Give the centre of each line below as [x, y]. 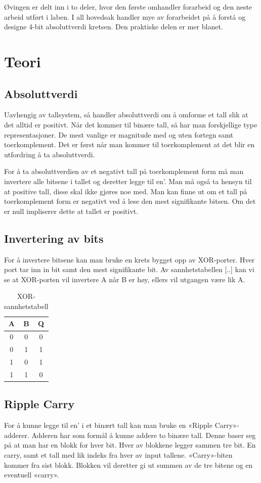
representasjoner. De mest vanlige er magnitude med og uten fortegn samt [119, 134]
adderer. [17, 435]
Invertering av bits [54, 238]
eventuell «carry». [32, 475]
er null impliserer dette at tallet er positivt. [71, 211]
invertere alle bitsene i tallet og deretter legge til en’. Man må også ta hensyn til [128, 181]
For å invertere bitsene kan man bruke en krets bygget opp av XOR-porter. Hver [129, 259]
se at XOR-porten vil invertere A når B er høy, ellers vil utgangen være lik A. [125, 279]
